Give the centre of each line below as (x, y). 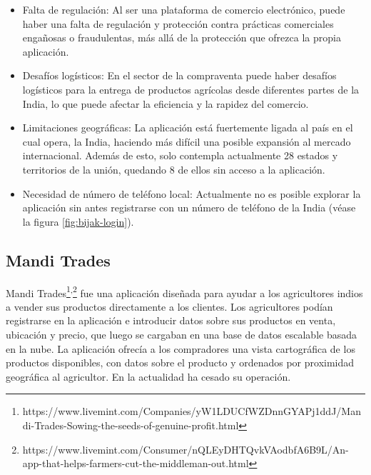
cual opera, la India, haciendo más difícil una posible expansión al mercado (187, 141)
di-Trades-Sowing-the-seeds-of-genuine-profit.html (131, 425)
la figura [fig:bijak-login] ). (78, 221)
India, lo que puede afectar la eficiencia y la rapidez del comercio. (166, 103)
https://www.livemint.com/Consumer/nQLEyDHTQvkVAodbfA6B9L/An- (185, 449)
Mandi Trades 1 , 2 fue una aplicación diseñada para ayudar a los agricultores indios (184, 291)
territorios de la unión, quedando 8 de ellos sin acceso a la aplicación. (174, 169)
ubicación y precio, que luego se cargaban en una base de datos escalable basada (181, 334)
